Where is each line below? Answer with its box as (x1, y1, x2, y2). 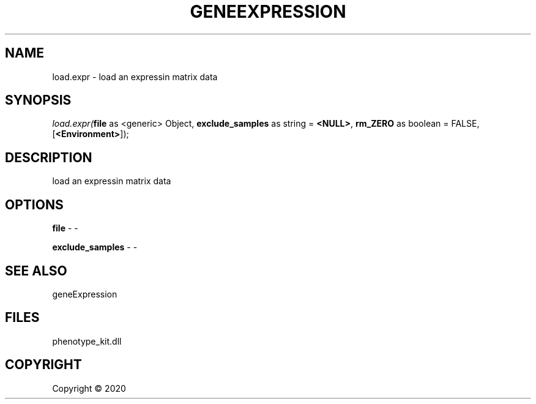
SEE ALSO (5, 263, 67, 279)
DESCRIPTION (5, 149, 92, 165)
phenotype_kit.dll (52, 335, 122, 346)
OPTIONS (5, 196, 64, 212)
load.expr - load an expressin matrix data (52, 71, 218, 82)
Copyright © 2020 (52, 383, 126, 394)
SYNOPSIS (5, 92, 72, 108)
